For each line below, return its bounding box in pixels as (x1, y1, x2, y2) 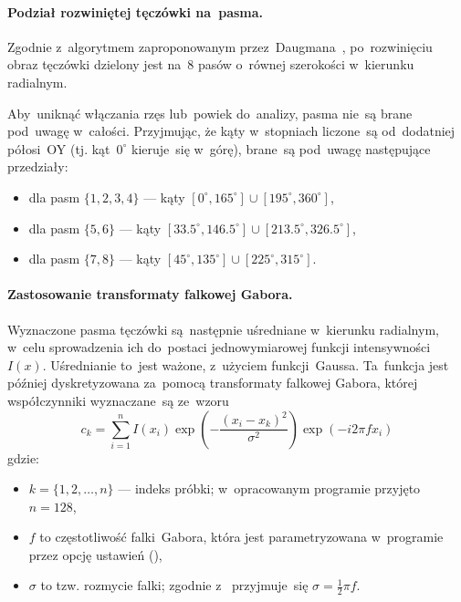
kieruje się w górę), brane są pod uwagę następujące (131, 139, 431, 158)
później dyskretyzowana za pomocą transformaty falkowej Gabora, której (7, 373, 418, 392)
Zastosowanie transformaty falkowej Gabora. (7, 285, 293, 304)
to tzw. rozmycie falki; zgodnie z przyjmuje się (40, 576, 309, 595)
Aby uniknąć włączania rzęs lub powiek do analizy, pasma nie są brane (7, 103, 413, 122)
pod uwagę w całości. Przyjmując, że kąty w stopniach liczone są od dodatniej (7, 121, 456, 140)
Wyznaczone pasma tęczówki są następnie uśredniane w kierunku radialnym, (7, 319, 439, 338)
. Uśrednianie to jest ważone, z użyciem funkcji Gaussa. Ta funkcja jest (42, 355, 449, 374)
